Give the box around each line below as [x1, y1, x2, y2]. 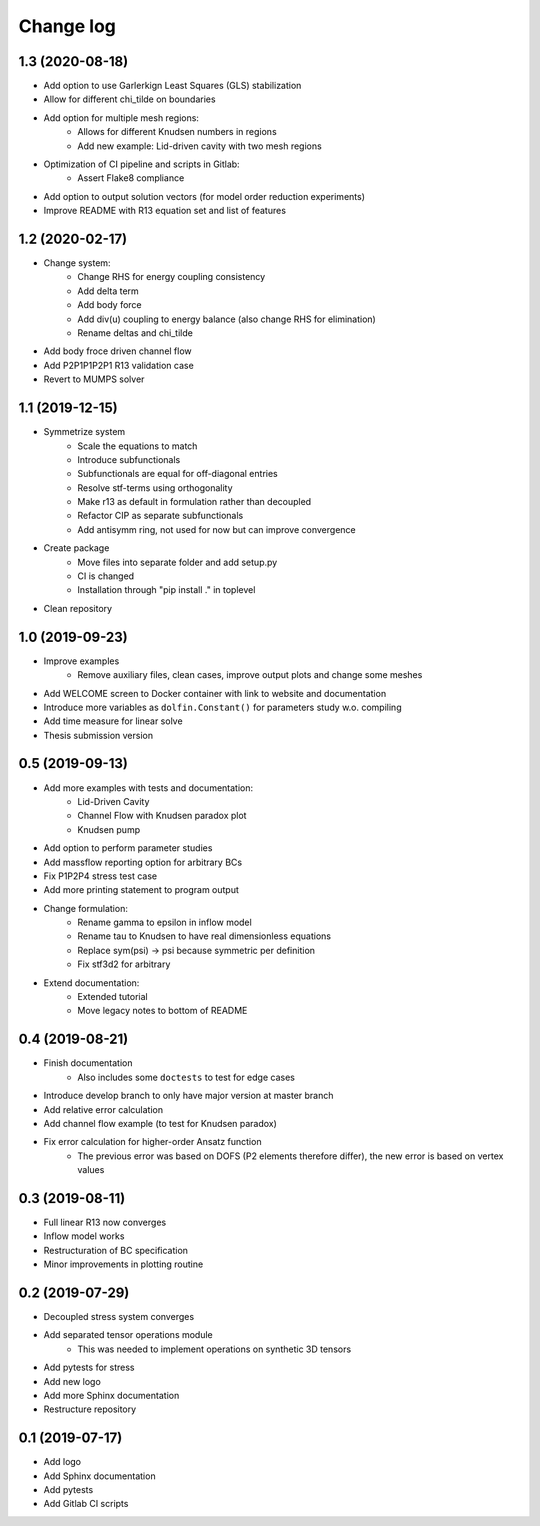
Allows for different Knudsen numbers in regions [77, 126, 277, 138]
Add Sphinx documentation [43, 1470, 156, 1482]
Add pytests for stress [43, 1361, 135, 1374]
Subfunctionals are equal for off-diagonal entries [77, 468, 279, 480]
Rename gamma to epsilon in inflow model [77, 916, 252, 929]
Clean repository [43, 602, 113, 614]
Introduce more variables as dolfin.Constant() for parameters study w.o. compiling [43, 701, 402, 713]
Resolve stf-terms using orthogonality [77, 481, 234, 494]
